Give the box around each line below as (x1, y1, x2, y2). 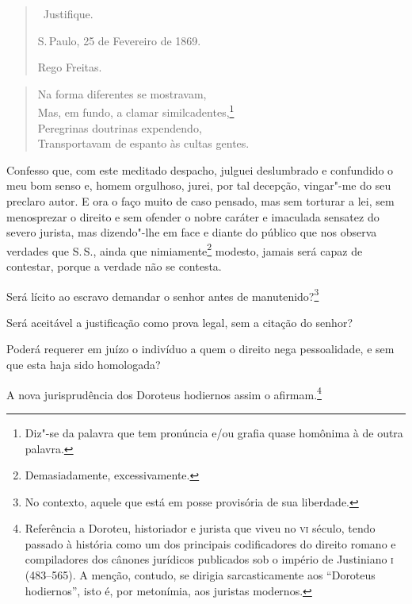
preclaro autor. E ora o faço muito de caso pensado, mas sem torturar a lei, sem (6, 193, 395, 209)
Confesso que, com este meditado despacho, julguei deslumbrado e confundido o (6, 161, 394, 178)
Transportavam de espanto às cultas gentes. (37, 135, 250, 152)
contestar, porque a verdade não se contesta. (6, 258, 222, 275)
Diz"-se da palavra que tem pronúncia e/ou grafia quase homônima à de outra (25, 424, 403, 440)
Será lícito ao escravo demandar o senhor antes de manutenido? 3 (6, 285, 319, 304)
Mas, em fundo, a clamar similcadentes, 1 (37, 102, 235, 121)
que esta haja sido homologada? (6, 356, 161, 373)
